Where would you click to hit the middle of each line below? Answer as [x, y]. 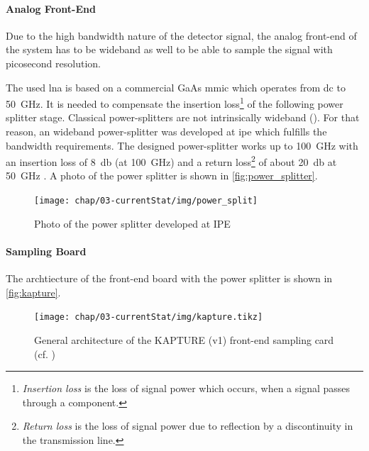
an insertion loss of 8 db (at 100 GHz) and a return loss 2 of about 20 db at [171, 161]
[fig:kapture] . [33, 292]
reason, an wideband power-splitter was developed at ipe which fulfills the [166, 132]
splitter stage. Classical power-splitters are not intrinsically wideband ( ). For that [183, 117]
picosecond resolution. [53, 63]
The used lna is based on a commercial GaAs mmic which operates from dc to [176, 87]
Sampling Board [46, 251]
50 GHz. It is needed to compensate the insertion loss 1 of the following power [175, 102]
